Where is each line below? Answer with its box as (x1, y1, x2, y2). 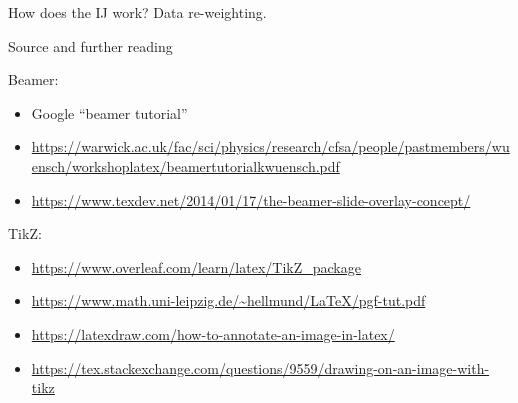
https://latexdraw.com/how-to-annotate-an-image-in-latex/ (31, 323, 395, 344)
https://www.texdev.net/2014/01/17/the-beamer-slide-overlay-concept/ (31, 189, 471, 210)
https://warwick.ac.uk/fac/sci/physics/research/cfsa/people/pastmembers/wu (31, 136, 510, 157)
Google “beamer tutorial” (31, 102, 188, 123)
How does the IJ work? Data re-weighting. (8, 2, 267, 22)
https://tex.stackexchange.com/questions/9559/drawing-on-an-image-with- (31, 357, 490, 378)
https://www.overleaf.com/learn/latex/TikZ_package (31, 256, 361, 277)
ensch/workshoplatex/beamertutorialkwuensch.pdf (31, 155, 340, 176)
